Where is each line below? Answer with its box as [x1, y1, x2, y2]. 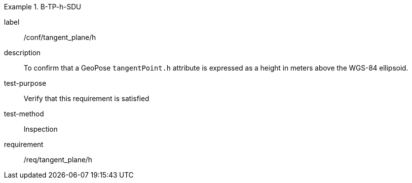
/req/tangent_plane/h [24, 155, 92, 164]
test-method [4, 110, 44, 118]
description [4, 48, 41, 57]
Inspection [24, 125, 58, 133]
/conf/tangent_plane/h [24, 33, 96, 41]
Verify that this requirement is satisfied [24, 94, 150, 103]
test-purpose [4, 79, 46, 87]
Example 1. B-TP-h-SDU [4, 2, 81, 11]
